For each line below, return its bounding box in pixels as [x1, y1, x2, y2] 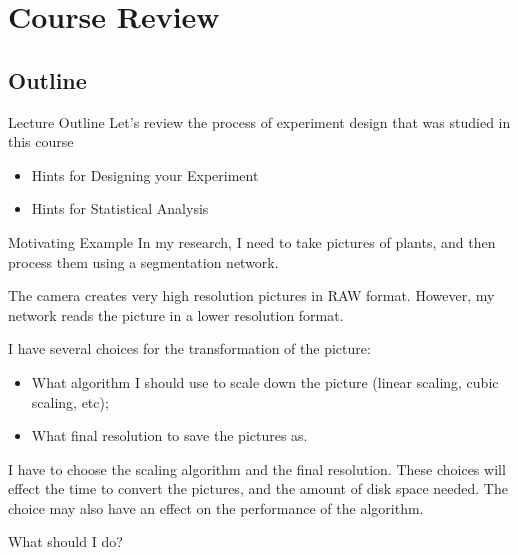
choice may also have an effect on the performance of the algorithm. [8, 497, 424, 518]
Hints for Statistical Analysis [31, 198, 209, 219]
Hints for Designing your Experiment [31, 164, 259, 185]
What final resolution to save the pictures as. [31, 425, 308, 446]
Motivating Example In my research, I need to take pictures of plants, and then [8, 231, 496, 252]
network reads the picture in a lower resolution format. [8, 304, 344, 325]
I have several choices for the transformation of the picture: [8, 338, 371, 359]
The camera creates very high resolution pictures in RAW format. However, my [8, 285, 495, 306]
